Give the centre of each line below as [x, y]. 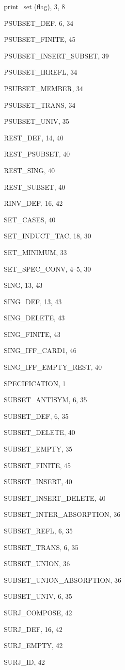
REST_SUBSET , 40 [35, 187]
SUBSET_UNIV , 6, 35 [38, 596]
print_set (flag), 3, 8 [35, 6]
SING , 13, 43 [23, 285]
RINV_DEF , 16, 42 [33, 203]
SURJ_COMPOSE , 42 [38, 612]
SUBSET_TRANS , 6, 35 [41, 547]
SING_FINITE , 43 [32, 334]
